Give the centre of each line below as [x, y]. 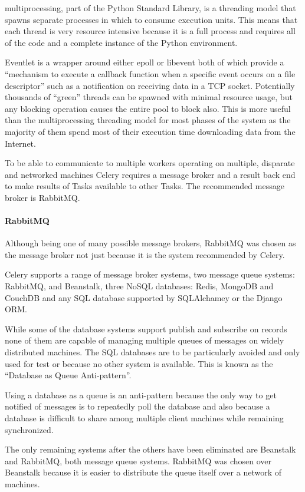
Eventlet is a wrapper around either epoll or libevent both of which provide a [145, 62]
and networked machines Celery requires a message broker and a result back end [150, 174]
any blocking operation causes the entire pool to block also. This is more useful [148, 108]
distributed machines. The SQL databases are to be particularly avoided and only [152, 352]
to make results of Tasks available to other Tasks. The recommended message [145, 186]
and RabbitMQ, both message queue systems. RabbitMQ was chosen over [138, 460]
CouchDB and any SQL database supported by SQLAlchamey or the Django [144, 297]
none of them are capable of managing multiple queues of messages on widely [145, 340]
